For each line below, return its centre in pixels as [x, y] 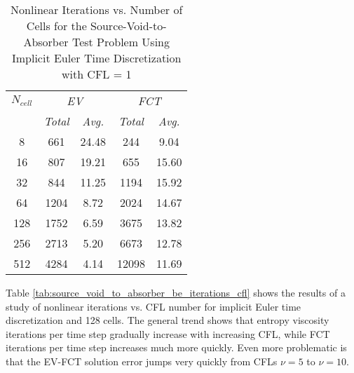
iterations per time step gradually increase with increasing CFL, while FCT [168, 333]
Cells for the [56, 26]
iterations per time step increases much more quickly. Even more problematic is [176, 347]
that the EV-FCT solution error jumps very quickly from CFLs [142, 361]
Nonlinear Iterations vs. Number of [97, 9]
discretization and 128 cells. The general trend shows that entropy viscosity [168, 320]
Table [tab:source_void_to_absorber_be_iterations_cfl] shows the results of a [176, 292]
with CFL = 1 [96, 74]
